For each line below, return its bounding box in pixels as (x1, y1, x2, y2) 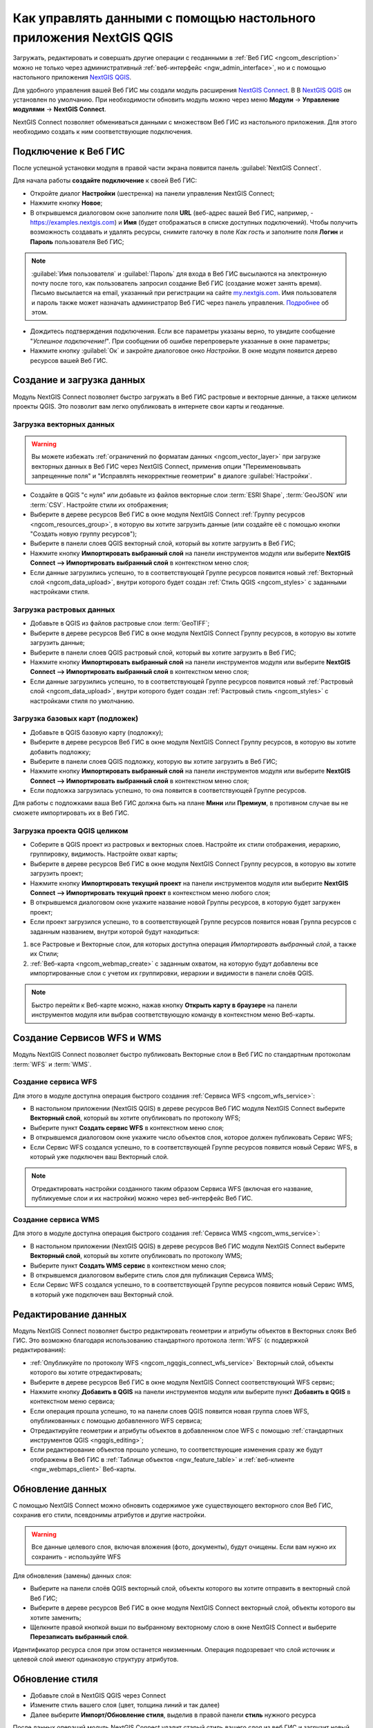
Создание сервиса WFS (12, 1077, 97, 1087)
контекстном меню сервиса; (30, 1397, 115, 1406)
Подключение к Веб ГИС (12, 145, 126, 157)
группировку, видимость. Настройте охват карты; (30, 850, 178, 858)
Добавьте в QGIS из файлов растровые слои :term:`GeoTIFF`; (30, 619, 210, 628)
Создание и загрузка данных (12, 374, 146, 386)
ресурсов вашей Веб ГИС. (30, 356, 108, 364)
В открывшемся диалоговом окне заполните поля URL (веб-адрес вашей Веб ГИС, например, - (30, 208, 314, 217)
